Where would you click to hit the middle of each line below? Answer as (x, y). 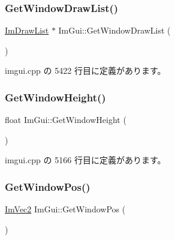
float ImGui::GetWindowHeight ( (66, 120)
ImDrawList (27, 30)
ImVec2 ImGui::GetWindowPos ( (65, 209)
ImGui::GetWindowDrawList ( (114, 30)
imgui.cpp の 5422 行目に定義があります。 (85, 70)
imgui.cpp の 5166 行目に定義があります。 (85, 160)
